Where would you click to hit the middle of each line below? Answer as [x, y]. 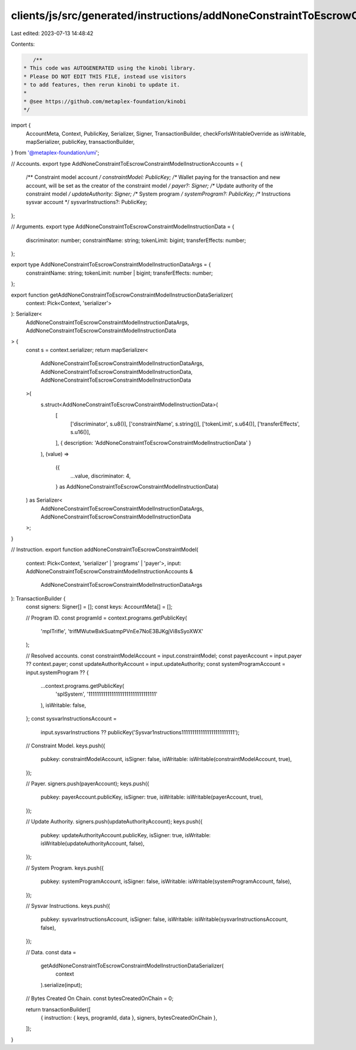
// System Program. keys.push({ [65, 867]
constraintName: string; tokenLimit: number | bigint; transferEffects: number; [119, 273]
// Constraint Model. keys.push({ [66, 746]
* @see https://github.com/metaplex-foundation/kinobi [105, 101]
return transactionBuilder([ [58, 1009]
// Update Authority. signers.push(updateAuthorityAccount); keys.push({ [114, 822]
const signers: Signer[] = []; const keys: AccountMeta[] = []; [99, 607]
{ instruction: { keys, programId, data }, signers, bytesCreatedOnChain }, [129, 1017]
